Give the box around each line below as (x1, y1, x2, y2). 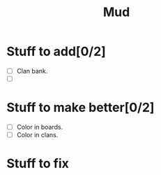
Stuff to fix (6, 155, 69, 171)
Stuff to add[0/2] (6, 43, 106, 59)
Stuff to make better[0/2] (6, 99, 155, 115)
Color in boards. (16, 123, 63, 131)
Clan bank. (16, 66, 48, 75)
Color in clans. (16, 131, 59, 139)
